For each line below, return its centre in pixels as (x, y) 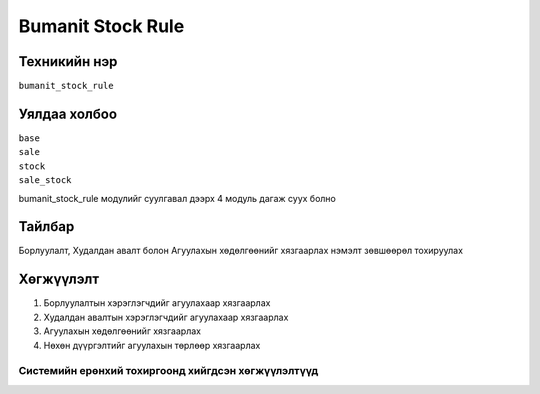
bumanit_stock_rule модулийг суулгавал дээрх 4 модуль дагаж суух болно (177, 198)
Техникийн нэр (68, 61)
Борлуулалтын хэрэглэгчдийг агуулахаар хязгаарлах (157, 303)
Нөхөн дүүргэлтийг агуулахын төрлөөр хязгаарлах (152, 345)
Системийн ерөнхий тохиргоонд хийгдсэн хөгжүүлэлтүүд (168, 371)
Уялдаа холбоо (68, 113)
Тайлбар (46, 226)
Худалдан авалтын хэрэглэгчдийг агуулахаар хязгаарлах (166, 317)
